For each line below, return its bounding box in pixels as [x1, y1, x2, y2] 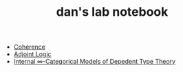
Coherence [13, 43, 46, 51]
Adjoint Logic [13, 50, 52, 58]
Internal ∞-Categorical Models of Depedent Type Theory [13, 58, 176, 66]
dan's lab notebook [56, 4, 169, 20]
